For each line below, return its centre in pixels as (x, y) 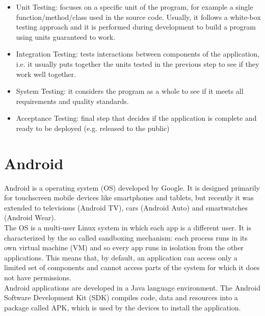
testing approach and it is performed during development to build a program (136, 27)
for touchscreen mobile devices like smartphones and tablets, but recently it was (129, 197)
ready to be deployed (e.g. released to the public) (93, 128)
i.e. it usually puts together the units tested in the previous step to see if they (138, 63)
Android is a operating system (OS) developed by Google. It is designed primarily (132, 187)
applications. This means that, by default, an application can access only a (121, 257)
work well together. (46, 74)
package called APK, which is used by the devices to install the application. (123, 307)
